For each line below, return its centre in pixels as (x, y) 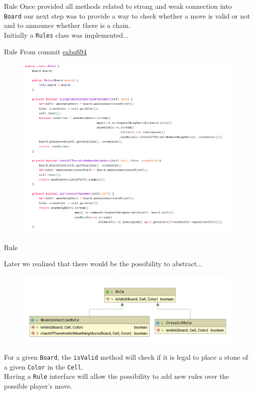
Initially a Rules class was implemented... (66, 35)
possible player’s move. (38, 386)
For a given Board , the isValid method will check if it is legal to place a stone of (126, 357)
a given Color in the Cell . (44, 366)
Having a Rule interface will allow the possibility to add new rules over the (117, 376)
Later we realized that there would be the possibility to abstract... (103, 264)
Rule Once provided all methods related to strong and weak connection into (118, 6)
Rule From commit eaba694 (45, 51)
